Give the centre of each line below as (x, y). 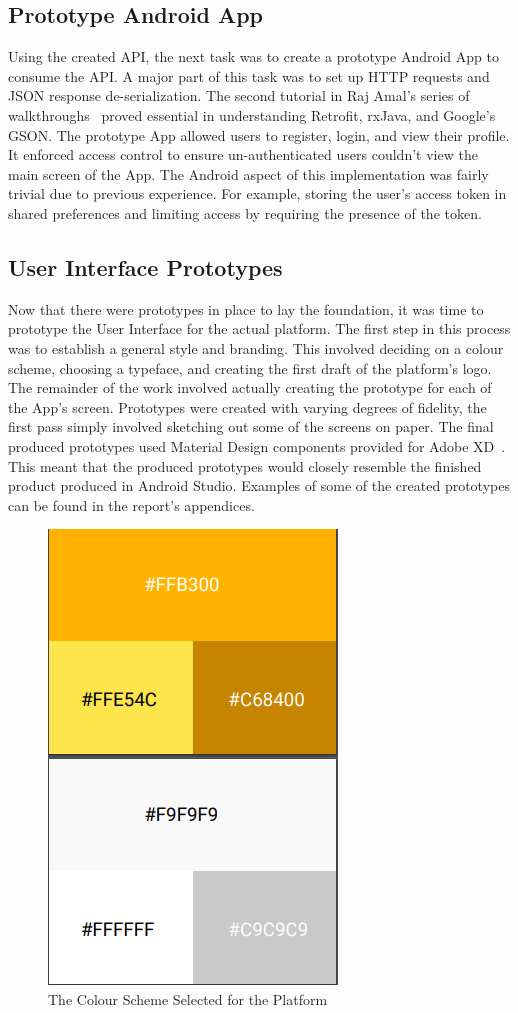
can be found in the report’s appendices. (131, 504)
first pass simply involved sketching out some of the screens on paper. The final (251, 426)
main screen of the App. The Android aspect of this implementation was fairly (248, 173)
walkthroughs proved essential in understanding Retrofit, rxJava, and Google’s (252, 114)
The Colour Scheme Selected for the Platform (188, 998)
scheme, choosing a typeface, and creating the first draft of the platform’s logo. (250, 367)
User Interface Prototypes (145, 266)
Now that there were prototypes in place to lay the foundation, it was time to (246, 308)
